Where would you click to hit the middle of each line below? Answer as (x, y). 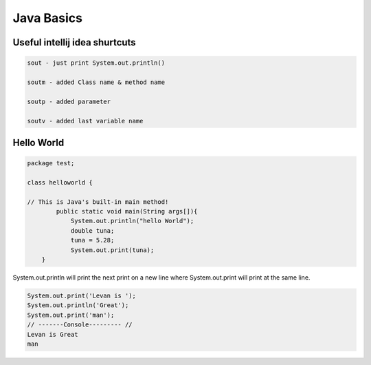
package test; (51, 163)
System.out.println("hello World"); (132, 221)
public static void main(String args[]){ (127, 211)
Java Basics (47, 18)
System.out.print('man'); (71, 315)
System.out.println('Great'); (78, 305)
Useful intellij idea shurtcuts (75, 42)
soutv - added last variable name (85, 121)
